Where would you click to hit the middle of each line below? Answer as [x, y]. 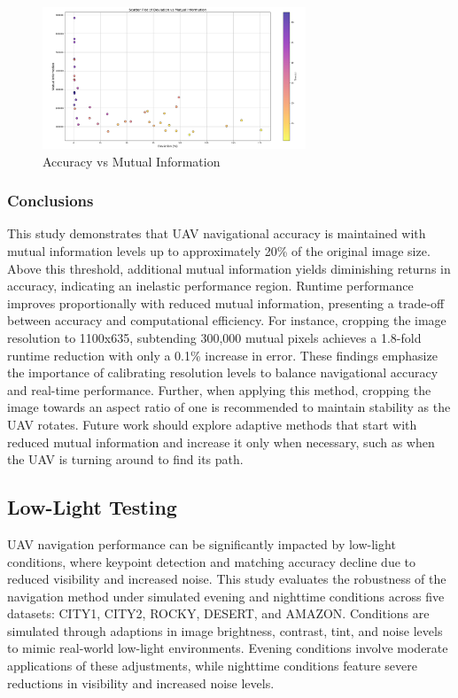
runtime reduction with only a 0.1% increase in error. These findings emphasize [222, 355]
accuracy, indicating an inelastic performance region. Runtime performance [210, 286]
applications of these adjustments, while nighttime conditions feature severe [212, 666]
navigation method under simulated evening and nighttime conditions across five [226, 596]
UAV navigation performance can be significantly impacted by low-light [202, 543]
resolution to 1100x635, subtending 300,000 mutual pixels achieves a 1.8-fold [214, 337]
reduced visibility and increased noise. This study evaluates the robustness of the [227, 579]
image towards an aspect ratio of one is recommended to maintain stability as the [229, 407]
